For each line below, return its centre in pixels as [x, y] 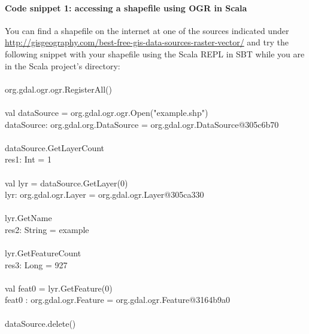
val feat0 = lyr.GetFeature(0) [59, 288]
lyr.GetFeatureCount [43, 253]
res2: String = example [47, 229]
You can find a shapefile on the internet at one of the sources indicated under [147, 30]
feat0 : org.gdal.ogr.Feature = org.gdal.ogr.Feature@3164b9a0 [117, 300]
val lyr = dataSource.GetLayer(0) [66, 183]
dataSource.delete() [40, 323]
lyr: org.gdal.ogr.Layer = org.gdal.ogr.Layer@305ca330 [104, 194]
